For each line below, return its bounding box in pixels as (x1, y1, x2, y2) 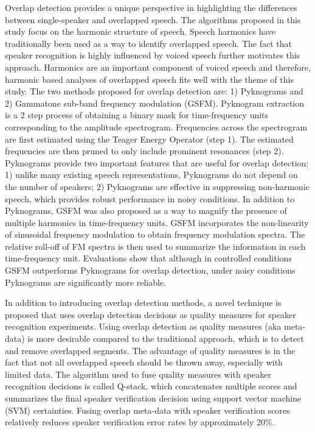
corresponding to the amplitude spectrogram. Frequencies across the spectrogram (5, 120, 308, 133)
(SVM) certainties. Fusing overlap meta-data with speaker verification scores (5, 403, 290, 416)
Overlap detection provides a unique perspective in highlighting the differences (5, 1, 297, 13)
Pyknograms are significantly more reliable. (5, 275, 166, 288)
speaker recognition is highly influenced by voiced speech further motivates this (5, 49, 300, 62)
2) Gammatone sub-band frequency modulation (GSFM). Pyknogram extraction (5, 96, 305, 109)
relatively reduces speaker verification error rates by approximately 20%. (5, 416, 275, 428)
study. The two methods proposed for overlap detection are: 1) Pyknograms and (5, 85, 303, 97)
